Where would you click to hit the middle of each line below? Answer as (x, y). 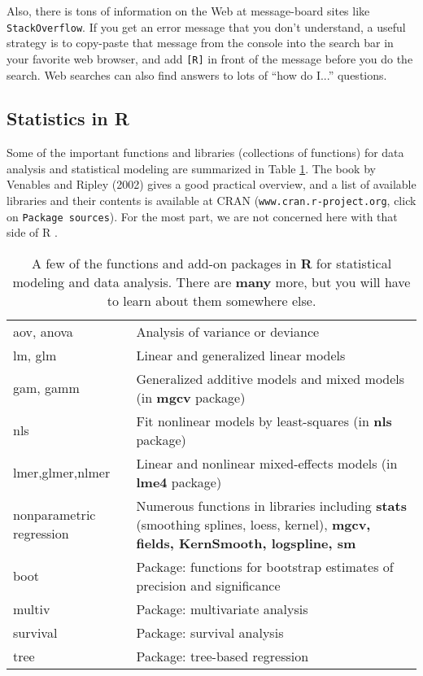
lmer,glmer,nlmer (62, 473)
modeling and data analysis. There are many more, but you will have (211, 281)
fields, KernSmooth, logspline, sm (246, 543)
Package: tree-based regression (222, 656)
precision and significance (208, 585)
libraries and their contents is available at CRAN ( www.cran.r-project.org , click (211, 201)
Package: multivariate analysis (222, 608)
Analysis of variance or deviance (228, 331)
